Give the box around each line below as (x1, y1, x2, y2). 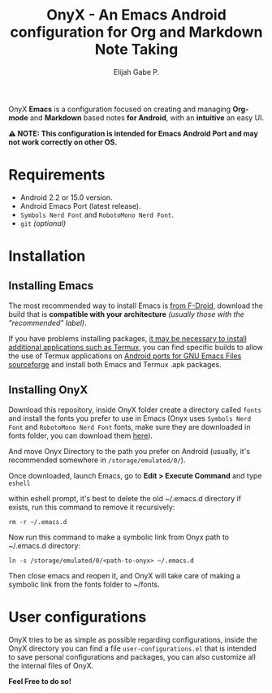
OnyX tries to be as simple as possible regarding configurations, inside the (8, 635, 257, 644)
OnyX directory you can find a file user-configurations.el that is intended (8, 643, 257, 653)
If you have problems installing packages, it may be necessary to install (8, 333, 248, 343)
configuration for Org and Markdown (10, 23, 263, 41)
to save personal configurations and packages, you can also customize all (8, 652, 256, 661)
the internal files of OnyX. (8, 661, 94, 670)
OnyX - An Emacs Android (45, 6, 227, 24)
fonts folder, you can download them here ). (8, 431, 153, 440)
